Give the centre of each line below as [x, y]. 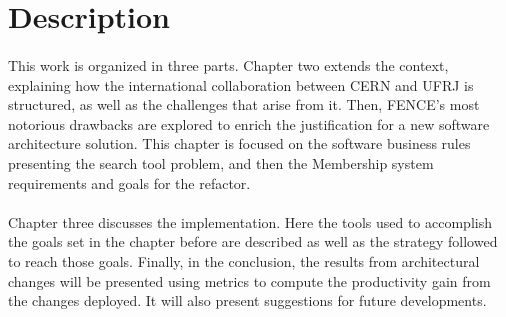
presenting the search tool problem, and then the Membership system [221, 162]
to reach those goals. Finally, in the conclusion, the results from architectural [244, 260]
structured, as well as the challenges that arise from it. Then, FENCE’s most [244, 104]
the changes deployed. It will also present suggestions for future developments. [247, 300]
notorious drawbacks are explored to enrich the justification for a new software [249, 123]
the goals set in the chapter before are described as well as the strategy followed [253, 241]
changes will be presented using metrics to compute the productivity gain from [249, 280]
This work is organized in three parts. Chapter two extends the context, [228, 64]
